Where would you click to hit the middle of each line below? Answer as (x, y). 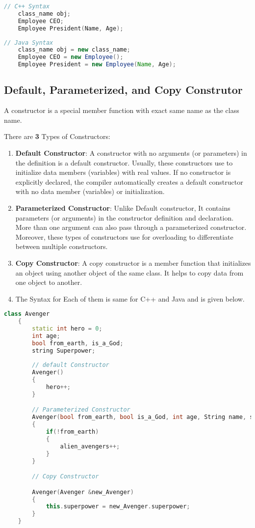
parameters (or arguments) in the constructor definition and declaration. (125, 217)
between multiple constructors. (62, 246)
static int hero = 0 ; (67, 329)
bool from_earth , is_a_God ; (78, 343)
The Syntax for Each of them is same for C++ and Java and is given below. (130, 298)
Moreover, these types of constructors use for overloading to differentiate (124, 236)
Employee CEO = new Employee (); (71, 57)
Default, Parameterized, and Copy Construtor (123, 90)
